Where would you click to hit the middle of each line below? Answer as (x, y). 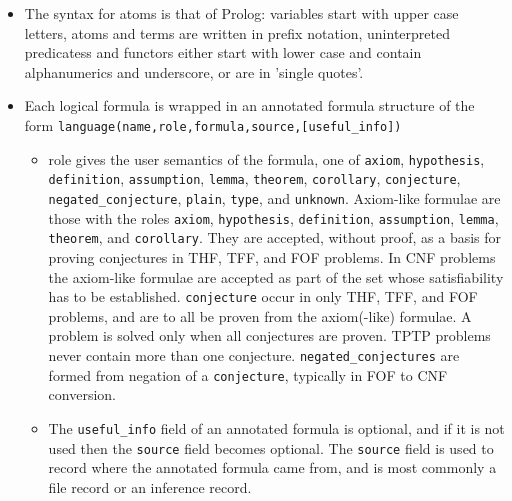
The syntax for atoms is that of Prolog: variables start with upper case (241, 13)
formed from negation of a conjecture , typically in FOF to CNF (248, 374)
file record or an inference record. (150, 486)
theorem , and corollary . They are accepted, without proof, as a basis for (275, 237)
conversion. (82, 394)
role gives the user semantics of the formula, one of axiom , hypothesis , (266, 158)
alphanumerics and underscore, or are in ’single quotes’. (194, 71)
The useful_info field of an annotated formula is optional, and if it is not (276, 427)
